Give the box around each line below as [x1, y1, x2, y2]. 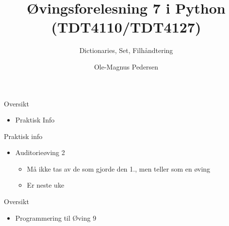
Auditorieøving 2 [15, 147, 65, 157]
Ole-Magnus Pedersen [94, 61, 159, 71]
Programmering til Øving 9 [15, 212, 97, 223]
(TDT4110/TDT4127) [51, 17, 201, 37]
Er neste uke [27, 180, 65, 190]
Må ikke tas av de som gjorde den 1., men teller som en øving [27, 163, 211, 174]
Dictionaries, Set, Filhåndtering [79, 45, 173, 55]
